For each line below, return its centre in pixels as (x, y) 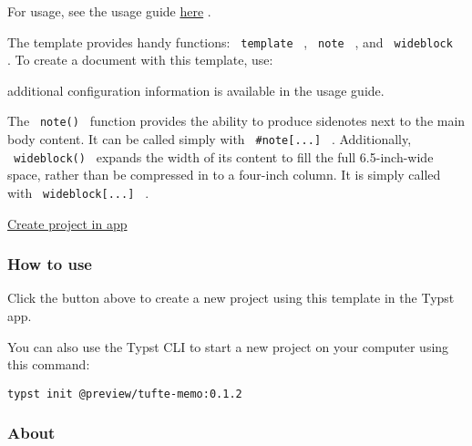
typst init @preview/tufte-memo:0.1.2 (125, 394)
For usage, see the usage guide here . (109, 11)
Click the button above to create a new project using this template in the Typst (231, 298)
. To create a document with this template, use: (140, 60)
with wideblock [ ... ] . (78, 192)
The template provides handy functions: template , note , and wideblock (230, 41)
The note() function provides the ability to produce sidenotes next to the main (236, 121)
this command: (49, 364)
